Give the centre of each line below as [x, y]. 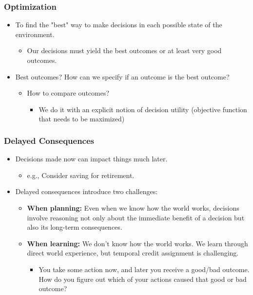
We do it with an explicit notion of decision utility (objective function [143, 109]
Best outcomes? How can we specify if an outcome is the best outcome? [122, 76]
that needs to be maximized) [82, 119]
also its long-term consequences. [75, 227]
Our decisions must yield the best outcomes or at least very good [124, 50]
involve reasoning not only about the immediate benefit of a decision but [136, 217]
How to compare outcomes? [68, 93]
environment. [35, 34]
